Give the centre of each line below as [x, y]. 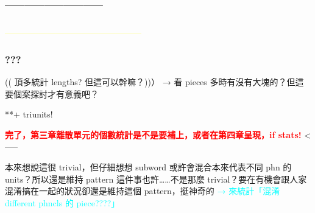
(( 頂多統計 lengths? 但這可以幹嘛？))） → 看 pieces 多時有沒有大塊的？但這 [154, 81]
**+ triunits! [29, 114]
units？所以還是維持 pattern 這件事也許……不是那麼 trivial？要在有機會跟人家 [156, 179]
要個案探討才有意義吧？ [52, 93]
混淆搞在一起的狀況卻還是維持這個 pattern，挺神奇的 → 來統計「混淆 [143, 191]
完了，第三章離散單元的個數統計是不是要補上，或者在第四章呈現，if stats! [153, 134]
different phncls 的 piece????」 [62, 202]
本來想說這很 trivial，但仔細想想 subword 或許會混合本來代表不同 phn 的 [148, 166]
